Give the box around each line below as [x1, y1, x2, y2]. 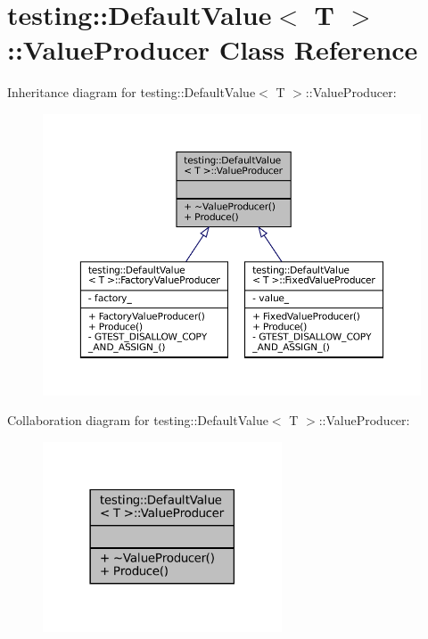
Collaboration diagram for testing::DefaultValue [7, 411, 268, 430]
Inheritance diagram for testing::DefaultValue [7, 83, 256, 102]
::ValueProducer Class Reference [7, 31, 418, 68]
